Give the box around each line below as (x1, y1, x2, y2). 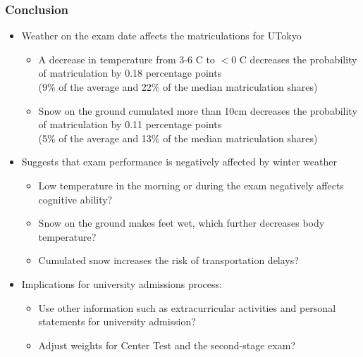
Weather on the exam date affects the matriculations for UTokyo (21, 28, 302, 43)
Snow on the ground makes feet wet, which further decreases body (38, 215, 325, 230)
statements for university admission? (38, 314, 196, 329)
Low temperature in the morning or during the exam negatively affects (38, 177, 344, 192)
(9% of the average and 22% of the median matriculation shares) (38, 80, 318, 94)
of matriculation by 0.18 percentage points (38, 65, 222, 80)
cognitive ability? (38, 192, 113, 206)
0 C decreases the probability (231, 51, 357, 66)
